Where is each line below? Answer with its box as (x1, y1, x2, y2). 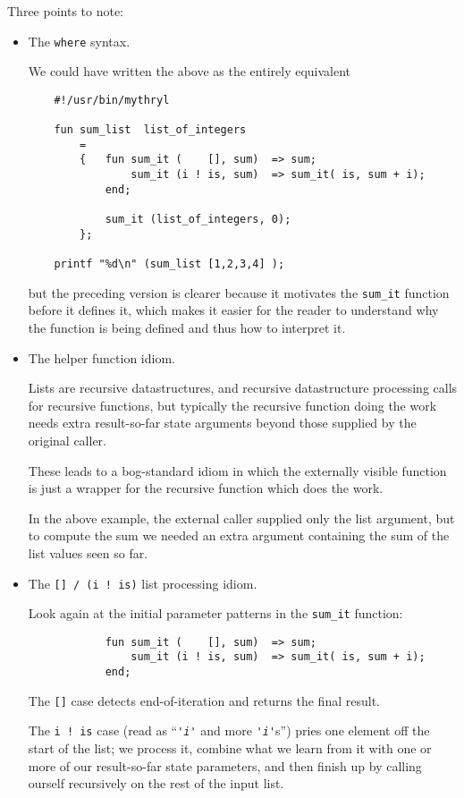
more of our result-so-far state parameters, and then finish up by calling (28, 756, 422, 775)
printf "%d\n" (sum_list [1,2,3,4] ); (54, 258, 285, 271)
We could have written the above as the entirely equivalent (28, 62, 351, 81)
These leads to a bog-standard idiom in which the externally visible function (28, 461, 447, 480)
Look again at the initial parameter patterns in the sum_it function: (28, 604, 403, 623)
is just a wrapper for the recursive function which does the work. (28, 479, 384, 497)
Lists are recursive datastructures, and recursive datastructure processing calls (28, 378, 458, 397)
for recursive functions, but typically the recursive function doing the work (28, 395, 437, 414)
